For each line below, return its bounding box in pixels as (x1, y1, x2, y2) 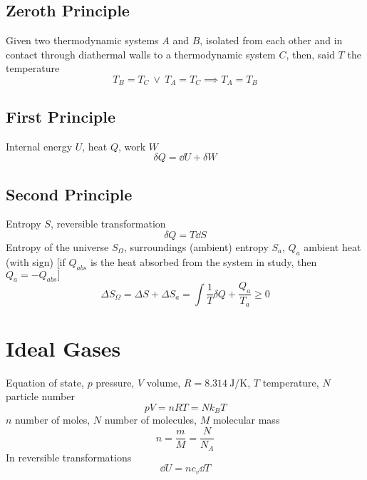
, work (118, 138, 146, 153)
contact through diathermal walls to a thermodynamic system (6, 46, 276, 61)
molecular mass (212, 412, 280, 427)
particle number (6, 389, 75, 404)
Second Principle (6, 183, 133, 205)
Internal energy (6, 138, 73, 153)
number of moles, (15, 412, 91, 427)
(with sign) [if (6, 254, 66, 269)
